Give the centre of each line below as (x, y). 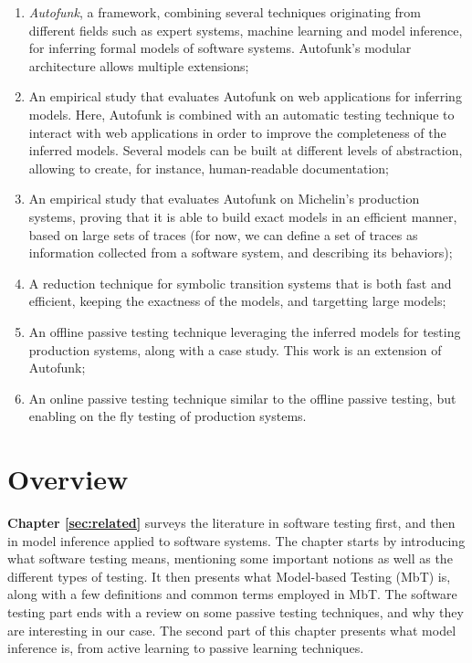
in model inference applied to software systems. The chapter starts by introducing (236, 540)
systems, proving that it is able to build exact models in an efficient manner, (243, 216)
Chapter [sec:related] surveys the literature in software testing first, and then (231, 522)
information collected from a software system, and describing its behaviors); (241, 253)
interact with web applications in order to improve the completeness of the (237, 132)
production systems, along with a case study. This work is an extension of (235, 349)
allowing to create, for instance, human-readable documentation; (209, 168)
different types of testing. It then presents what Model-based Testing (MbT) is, (229, 576)
